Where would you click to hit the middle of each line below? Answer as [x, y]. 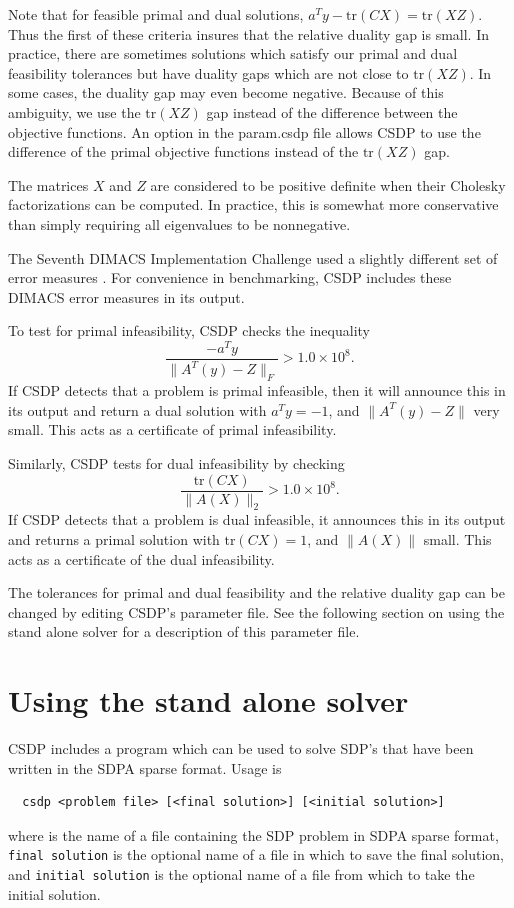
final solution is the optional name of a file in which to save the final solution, [256, 854]
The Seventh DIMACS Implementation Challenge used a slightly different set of [253, 257]
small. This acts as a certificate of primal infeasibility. [172, 429]
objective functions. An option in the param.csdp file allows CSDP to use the [244, 131]
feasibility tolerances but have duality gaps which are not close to [208, 72]
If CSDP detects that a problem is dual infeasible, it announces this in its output [257, 519]
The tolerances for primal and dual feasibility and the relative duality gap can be [256, 592]
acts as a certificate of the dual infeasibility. [141, 558]
